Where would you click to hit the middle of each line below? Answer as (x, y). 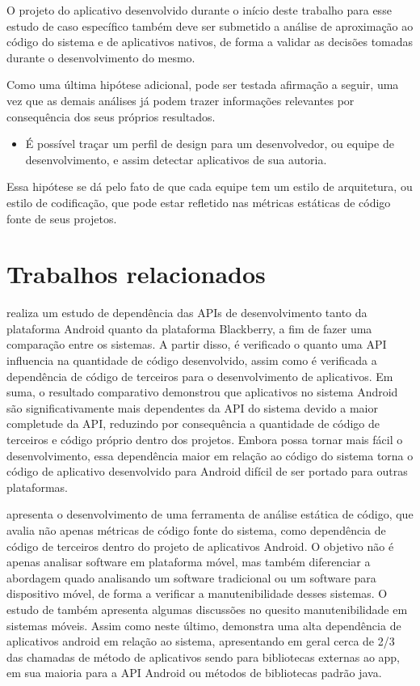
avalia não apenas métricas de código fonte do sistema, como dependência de (196, 529)
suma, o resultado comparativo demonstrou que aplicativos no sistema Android (202, 392)
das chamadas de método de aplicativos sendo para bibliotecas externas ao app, (204, 656)
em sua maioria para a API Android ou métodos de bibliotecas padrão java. (194, 673)
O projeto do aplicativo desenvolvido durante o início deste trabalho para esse (199, 10)
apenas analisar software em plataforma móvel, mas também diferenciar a (189, 562)
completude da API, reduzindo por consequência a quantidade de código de (193, 423)
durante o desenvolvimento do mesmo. (101, 57)
